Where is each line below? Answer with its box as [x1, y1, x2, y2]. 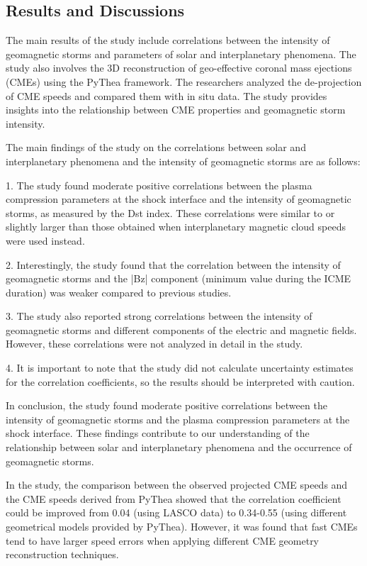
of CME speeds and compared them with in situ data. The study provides [6, 88, 327, 103]
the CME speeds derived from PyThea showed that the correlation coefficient [6, 491, 341, 506]
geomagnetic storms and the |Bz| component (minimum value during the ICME [6, 271, 351, 286]
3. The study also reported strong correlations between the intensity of [6, 309, 312, 323]
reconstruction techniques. [6, 547, 119, 562]
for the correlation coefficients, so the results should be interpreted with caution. [6, 374, 355, 389]
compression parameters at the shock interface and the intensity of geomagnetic [6, 192, 351, 206]
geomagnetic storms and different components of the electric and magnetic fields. [6, 322, 357, 337]
